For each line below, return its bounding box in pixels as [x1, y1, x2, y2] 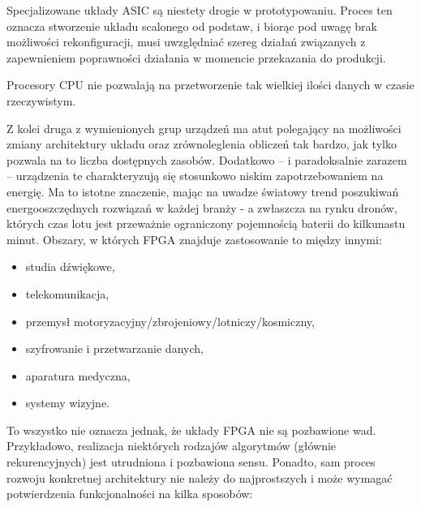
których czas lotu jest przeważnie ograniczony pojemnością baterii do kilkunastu [6, 215, 406, 232]
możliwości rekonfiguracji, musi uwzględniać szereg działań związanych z [6, 33, 366, 50]
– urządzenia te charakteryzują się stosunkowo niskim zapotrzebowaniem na [6, 167, 384, 184]
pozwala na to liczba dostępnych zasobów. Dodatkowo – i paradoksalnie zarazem [6, 151, 407, 168]
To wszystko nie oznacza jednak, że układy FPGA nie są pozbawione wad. [6, 421, 376, 438]
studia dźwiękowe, [25, 258, 115, 275]
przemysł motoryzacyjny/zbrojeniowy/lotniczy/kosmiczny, [25, 312, 315, 329]
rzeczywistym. [6, 92, 76, 109]
